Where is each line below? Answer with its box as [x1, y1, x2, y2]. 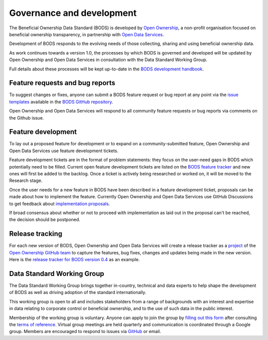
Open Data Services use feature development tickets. [9, 148, 119, 154]
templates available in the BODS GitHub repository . [9, 99, 114, 105]
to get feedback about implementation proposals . [9, 201, 110, 207]
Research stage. [9, 177, 43, 183]
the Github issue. [9, 114, 44, 121]
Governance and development [9, 7, 137, 18]
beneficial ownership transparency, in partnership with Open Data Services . [9, 31, 164, 37]
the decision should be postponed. [9, 217, 80, 223]
